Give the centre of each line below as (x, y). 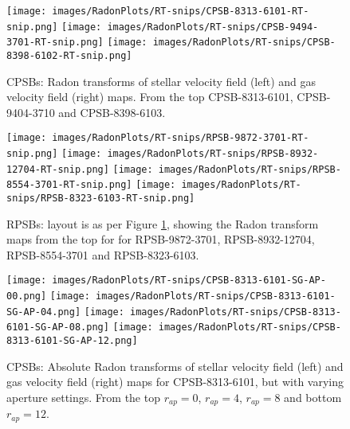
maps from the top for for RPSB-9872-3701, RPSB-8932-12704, (161, 239)
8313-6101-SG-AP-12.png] (72, 341)
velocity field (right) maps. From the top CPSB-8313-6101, (150, 97)
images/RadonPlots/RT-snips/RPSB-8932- (213, 154)
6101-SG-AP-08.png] (58, 328)
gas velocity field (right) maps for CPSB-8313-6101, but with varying (175, 382)
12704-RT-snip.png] (58, 169)
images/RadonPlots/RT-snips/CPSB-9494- (213, 27)
